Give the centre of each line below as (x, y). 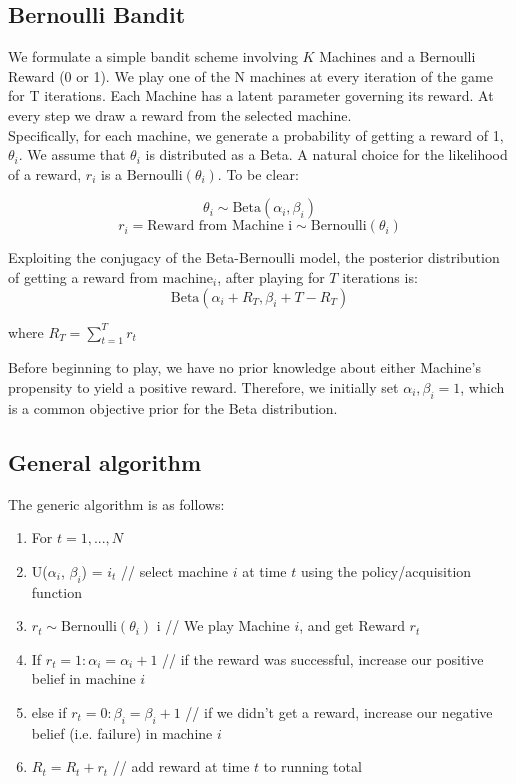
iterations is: (380, 276)
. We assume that (72, 154)
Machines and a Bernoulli (397, 56)
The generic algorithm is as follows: (116, 503)
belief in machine (83, 678)
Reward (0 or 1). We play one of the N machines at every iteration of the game (250, 75)
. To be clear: (258, 173)
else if (49, 711)
